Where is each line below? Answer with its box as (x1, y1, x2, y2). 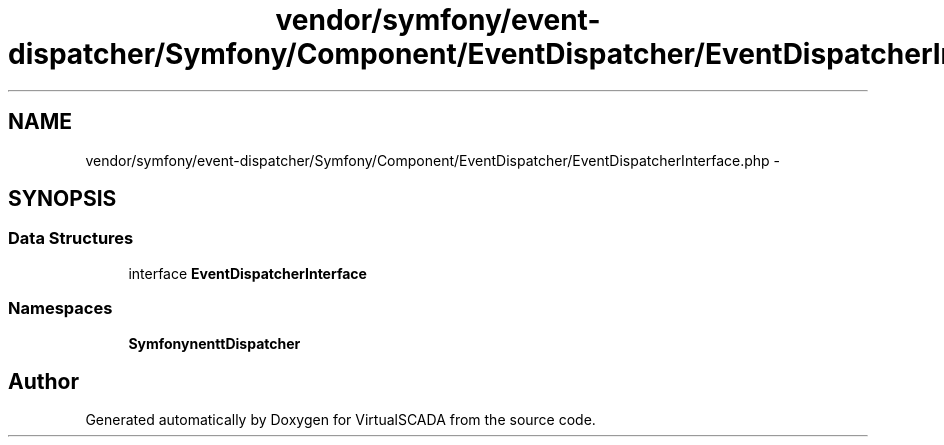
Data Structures (8, 228, 134, 249)
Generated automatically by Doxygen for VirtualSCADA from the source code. (85, 411, 596, 429)
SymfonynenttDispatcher (128, 334, 301, 352)
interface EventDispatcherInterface (128, 264, 367, 282)
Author (8, 368, 79, 394)
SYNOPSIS (8, 186, 117, 212)
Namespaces (8, 298, 113, 319)
